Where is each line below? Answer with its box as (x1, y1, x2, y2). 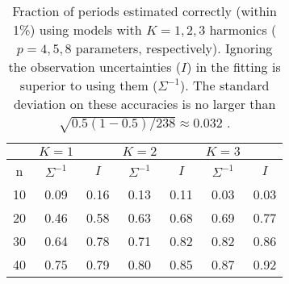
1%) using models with (12, 20, 142, 39)
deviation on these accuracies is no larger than (13, 94, 276, 113)
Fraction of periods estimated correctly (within (12, 2, 277, 20)
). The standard (180, 76, 270, 94)
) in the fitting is (186, 57, 281, 76)
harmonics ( (209, 20, 277, 39)
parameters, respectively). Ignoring (75, 39, 273, 57)
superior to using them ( (19, 76, 158, 94)
